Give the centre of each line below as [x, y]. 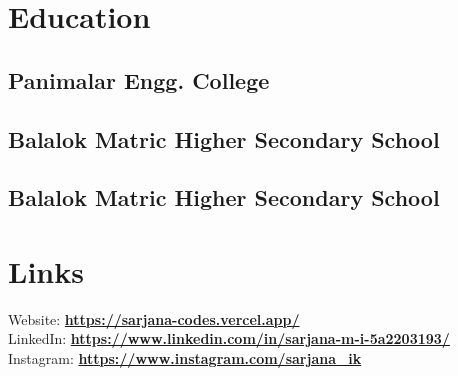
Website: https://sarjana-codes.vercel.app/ [154, 318]
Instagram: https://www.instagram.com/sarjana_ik [185, 358]
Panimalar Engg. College [139, 79]
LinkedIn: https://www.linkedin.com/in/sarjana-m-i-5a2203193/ [229, 338]
